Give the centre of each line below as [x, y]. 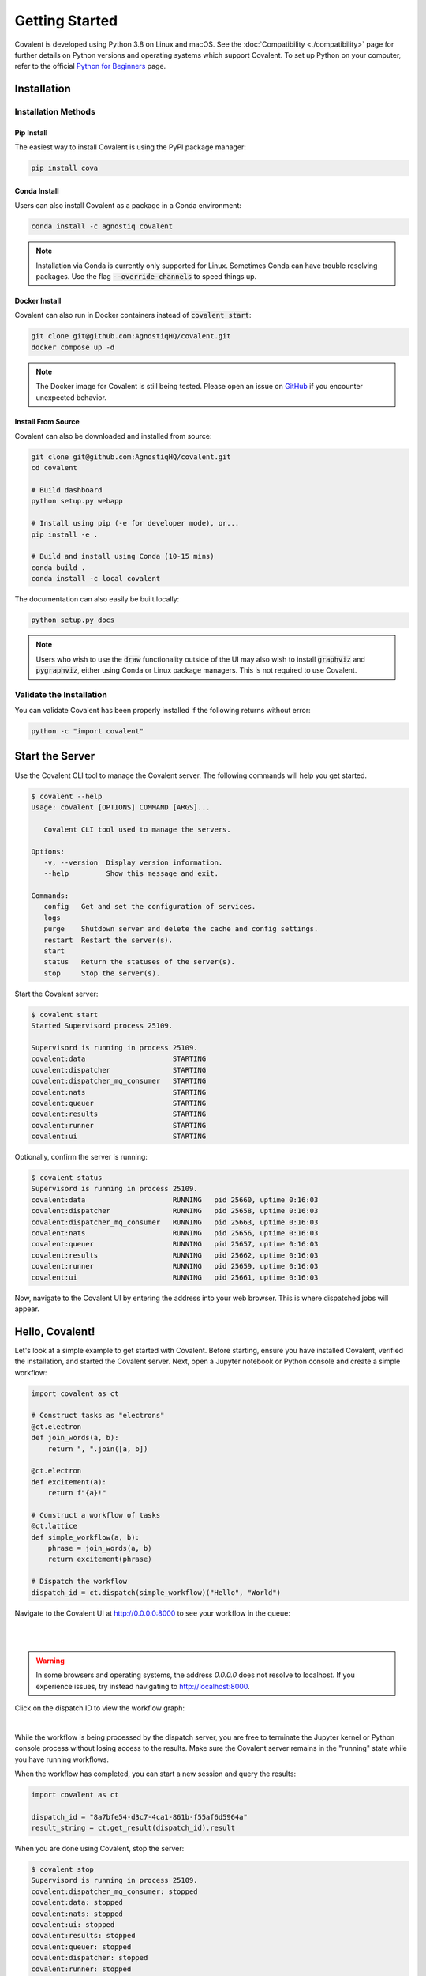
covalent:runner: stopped [81, 1969]
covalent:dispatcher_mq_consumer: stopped [114, 1891]
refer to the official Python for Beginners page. [90, 66]
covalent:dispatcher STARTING [119, 1070]
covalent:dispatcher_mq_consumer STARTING [119, 1081]
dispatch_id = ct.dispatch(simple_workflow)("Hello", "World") [156, 1592]
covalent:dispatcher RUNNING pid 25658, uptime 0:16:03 [175, 1211]
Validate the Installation [61, 694]
